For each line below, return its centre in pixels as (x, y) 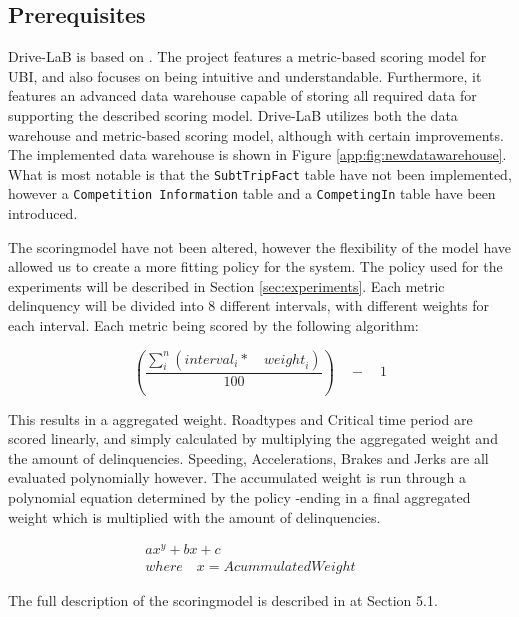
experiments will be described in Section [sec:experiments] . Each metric (226, 285)
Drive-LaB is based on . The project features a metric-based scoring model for (247, 56)
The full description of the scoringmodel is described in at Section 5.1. (223, 600)
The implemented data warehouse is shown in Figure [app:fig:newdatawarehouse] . (257, 154)
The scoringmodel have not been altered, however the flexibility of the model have (260, 246)
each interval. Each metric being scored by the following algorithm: (213, 325)
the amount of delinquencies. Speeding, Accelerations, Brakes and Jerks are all (248, 457)
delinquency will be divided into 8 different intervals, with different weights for (248, 305)
